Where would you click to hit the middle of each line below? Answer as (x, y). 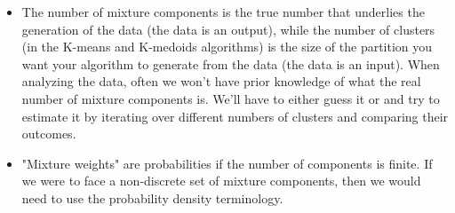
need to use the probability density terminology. (152, 197)
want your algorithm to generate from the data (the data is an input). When (231, 63)
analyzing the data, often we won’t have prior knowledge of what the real (221, 81)
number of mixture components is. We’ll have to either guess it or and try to (231, 98)
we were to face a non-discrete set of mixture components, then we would (221, 181)
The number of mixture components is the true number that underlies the (223, 12)
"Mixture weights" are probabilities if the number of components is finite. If (227, 163)
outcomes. (49, 134)
